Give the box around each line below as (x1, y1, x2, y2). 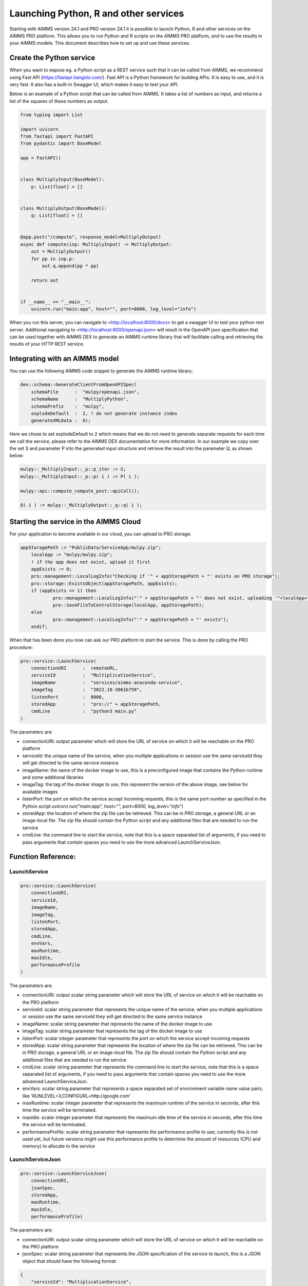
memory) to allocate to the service (22, 1143, 95, 1149)
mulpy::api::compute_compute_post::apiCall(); (20, 488, 140, 494)
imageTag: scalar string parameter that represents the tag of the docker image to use (22, 1028, 202, 1034)
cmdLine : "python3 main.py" (31, 708, 137, 715)
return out (31, 277, 59, 283)
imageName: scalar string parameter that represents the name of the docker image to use (22, 1021, 213, 1027)
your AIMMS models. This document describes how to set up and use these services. (9, 40, 190, 46)
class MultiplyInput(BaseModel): (20, 176, 105, 183)
